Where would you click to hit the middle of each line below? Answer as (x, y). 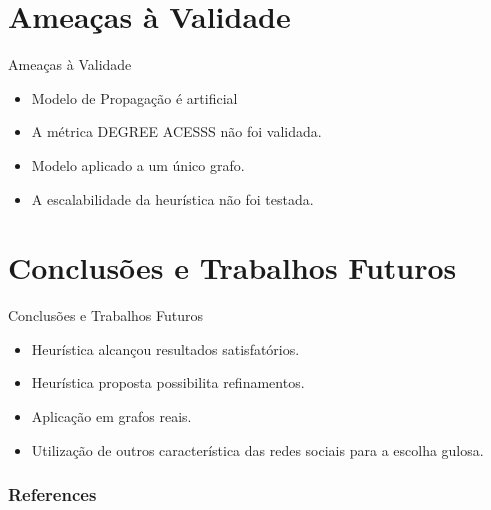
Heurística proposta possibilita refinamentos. (168, 382)
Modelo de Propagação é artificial (134, 97)
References (52, 494)
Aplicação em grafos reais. (111, 416)
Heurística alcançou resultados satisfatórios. (165, 348)
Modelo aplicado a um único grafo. (138, 164)
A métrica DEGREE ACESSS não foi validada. (176, 131)
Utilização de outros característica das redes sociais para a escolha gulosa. (257, 449)
